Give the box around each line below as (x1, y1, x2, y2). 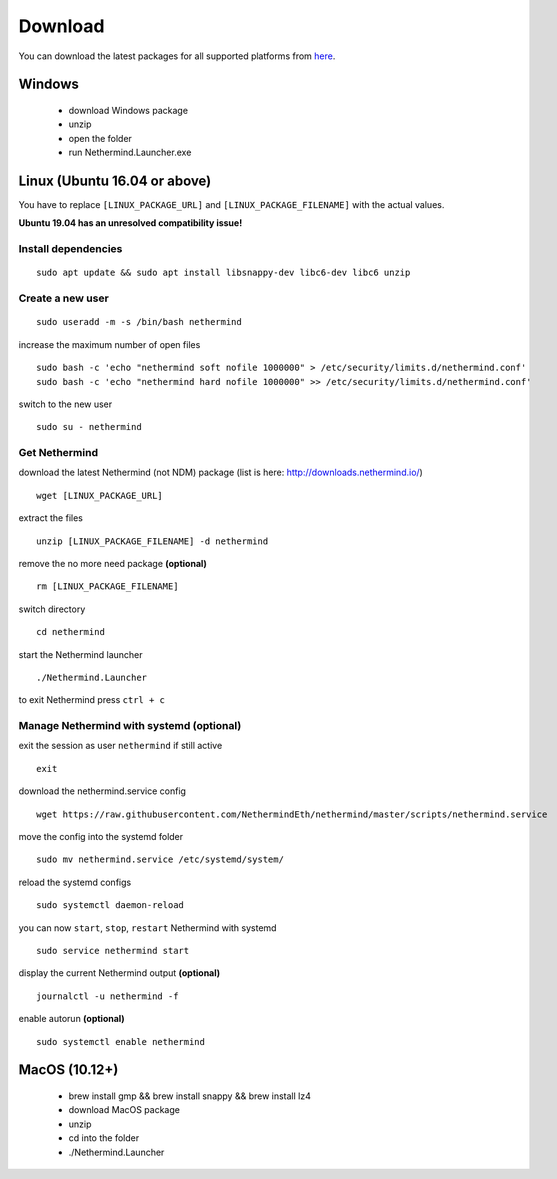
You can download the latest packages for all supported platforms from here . (18, 50, 336, 62)
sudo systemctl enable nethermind (36, 1036, 205, 1047)
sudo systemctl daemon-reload (36, 900, 185, 911)
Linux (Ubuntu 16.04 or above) (18, 172, 212, 189)
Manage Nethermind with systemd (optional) (18, 719, 242, 733)
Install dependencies (18, 242, 123, 256)
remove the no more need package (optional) (18, 557, 207, 569)
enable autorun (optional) (18, 1013, 125, 1025)
